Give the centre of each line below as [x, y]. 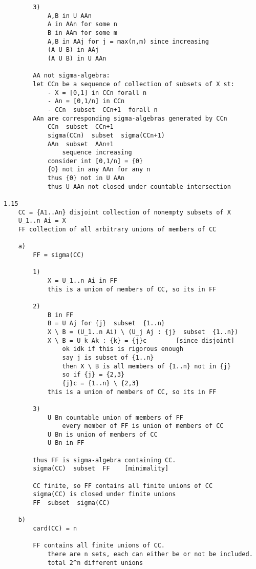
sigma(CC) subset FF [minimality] [101, 469]
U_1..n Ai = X [42, 221]
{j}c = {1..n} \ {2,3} [101, 383]
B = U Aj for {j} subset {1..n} [106, 323]
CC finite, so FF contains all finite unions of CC [123, 486]
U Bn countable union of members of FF [115, 417]
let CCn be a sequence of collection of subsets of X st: [134, 84]
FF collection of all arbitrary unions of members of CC [117, 230]
